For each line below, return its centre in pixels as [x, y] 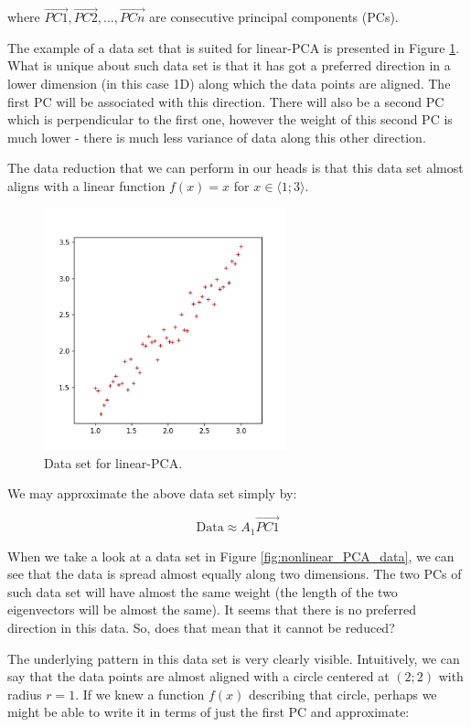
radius [25, 694]
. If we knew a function [140, 694]
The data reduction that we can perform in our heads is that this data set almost [235, 168]
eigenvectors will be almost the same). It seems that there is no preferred [212, 609]
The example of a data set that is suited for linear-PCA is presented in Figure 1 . [234, 47]
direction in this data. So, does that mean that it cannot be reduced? [201, 627]
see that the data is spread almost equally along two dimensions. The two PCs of [235, 574]
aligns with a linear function [86, 185]
